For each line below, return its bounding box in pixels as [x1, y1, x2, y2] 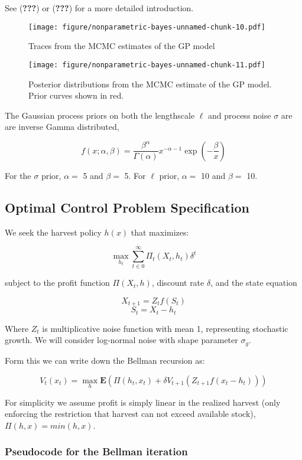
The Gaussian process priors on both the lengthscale [5, 109, 195, 121]
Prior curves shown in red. [28, 89, 124, 102]
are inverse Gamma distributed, [5, 120, 119, 133]
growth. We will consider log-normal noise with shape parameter [5, 334, 238, 346]
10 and [201, 169, 226, 181]
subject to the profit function [5, 276, 110, 289]
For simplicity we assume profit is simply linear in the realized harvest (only [5, 396, 281, 408]
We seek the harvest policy [5, 226, 102, 238]
